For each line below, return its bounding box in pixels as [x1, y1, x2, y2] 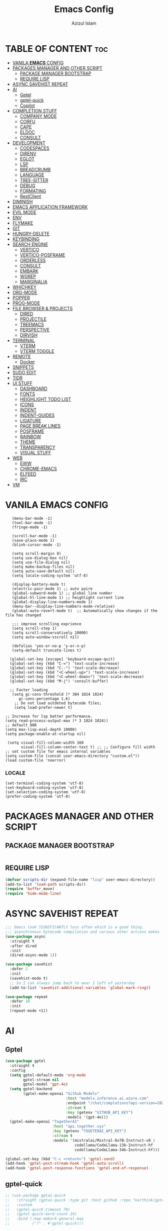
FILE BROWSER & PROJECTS [12, 305, 73, 311]
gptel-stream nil [23, 1077, 59, 1082]
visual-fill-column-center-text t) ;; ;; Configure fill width [20, 744, 155, 749]
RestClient [19, 193, 41, 199]
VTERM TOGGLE [19, 348, 54, 354]
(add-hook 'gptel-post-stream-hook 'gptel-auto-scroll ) [5, 1161, 124, 1166]
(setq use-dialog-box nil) [11, 555, 68, 560]
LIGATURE [19, 417, 41, 423]
